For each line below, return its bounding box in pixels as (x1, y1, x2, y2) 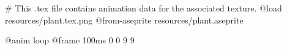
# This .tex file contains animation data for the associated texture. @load (5, 2, 282, 14)
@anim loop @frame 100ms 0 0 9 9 (5, 34, 135, 46)
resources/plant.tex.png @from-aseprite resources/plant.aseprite (5, 13, 244, 26)
